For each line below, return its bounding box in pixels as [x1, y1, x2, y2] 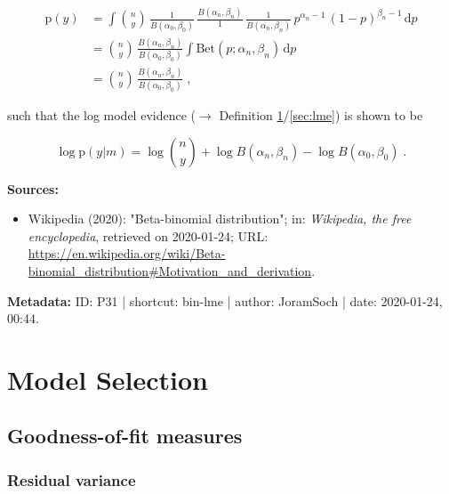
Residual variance [7, 468, 136, 490]
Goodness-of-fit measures [7, 422, 243, 449]
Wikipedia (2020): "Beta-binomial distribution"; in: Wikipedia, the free [28, 209, 412, 228]
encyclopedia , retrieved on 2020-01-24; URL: [28, 226, 269, 245]
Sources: [7, 179, 59, 198]
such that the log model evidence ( [7, 105, 196, 124]
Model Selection [7, 360, 208, 397]
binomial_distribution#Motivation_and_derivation [28, 261, 312, 279]
